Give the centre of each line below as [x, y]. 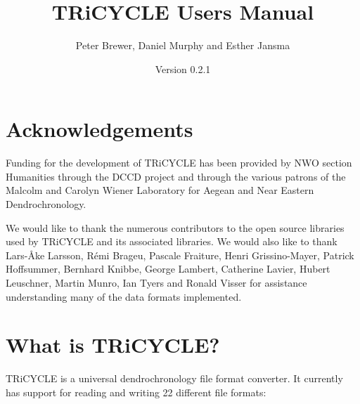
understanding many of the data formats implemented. [124, 296]
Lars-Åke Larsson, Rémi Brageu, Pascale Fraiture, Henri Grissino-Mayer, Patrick [180, 255]
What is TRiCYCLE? [113, 345]
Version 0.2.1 [183, 69]
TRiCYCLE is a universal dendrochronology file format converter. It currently [174, 378]
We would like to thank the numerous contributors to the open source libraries [175, 227]
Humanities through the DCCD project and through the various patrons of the [176, 176]
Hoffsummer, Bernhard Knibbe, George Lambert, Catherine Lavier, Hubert [168, 269]
